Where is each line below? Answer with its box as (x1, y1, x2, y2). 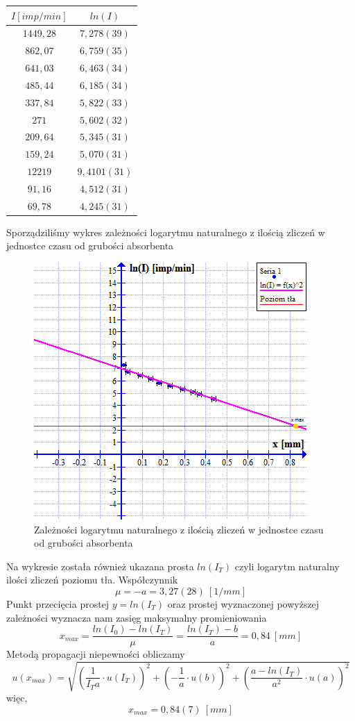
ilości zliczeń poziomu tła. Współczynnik (6, 572, 178, 587)
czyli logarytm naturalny (234, 558, 340, 573)
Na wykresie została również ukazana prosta (6, 558, 194, 573)
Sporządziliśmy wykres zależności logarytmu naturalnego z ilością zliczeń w (6, 224, 325, 239)
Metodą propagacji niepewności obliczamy (6, 647, 185, 661)
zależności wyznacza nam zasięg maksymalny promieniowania (6, 610, 267, 624)
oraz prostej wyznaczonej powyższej (167, 597, 320, 611)
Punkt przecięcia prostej (6, 597, 110, 611)
